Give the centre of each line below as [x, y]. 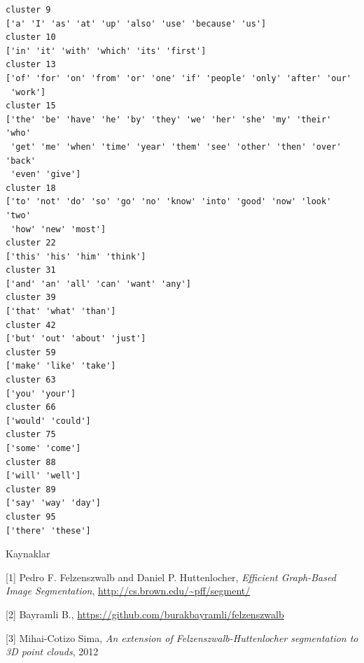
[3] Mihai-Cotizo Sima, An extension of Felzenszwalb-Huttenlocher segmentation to [182, 637]
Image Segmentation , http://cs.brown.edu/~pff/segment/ [128, 591]
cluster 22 [31, 243]
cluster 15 [31, 106]
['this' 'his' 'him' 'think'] [76, 256]
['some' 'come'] [43, 448]
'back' [21, 161]
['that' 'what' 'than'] [61, 312]
